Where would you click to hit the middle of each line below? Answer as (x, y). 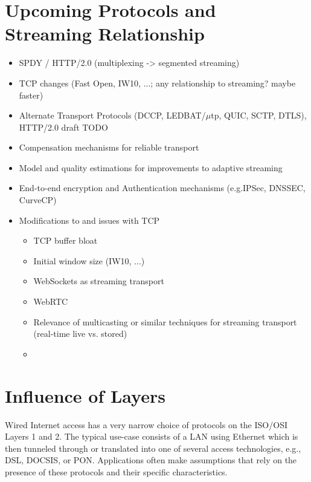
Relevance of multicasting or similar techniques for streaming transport (165, 321)
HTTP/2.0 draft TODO (63, 127)
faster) (31, 95)
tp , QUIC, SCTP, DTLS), (259, 115)
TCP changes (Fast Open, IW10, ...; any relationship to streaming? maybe (157, 83)
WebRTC (51, 301)
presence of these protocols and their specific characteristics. (116, 471)
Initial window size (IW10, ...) (89, 260)
